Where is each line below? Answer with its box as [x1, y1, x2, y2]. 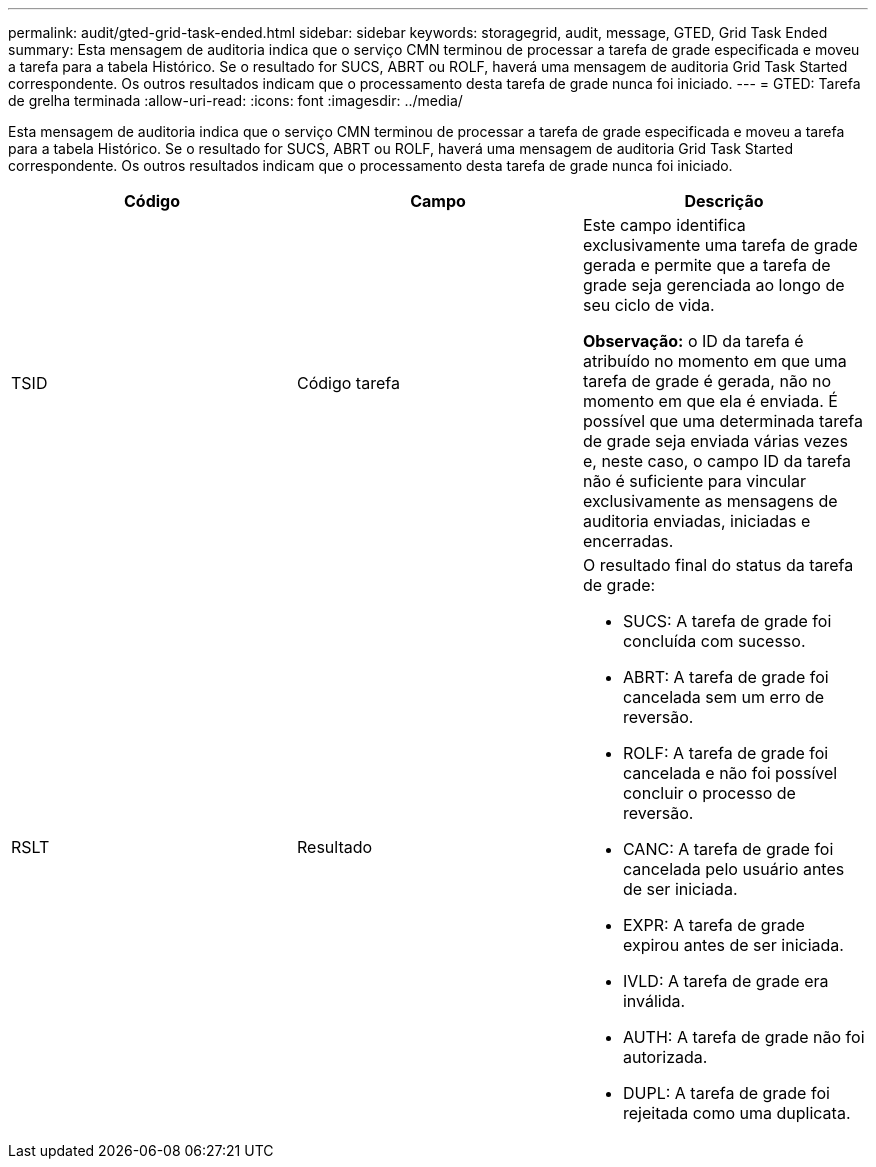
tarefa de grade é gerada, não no [582, 371, 832, 391]
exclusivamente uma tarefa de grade [582, 235, 858, 255]
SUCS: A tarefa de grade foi [622, 611, 832, 631]
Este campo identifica [582, 215, 746, 235]
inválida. [622, 991, 686, 1011]
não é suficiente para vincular [582, 471, 806, 491]
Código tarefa [296, 373, 400, 393]
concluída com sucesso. [622, 631, 806, 651]
